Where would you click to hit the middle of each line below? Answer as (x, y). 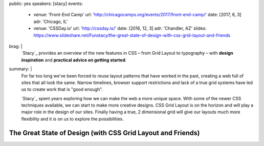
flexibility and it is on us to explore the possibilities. (73, 119)
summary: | (21, 69)
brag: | (16, 46)
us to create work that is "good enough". (62, 89)
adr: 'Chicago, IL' (51, 21)
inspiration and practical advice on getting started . (74, 60)
